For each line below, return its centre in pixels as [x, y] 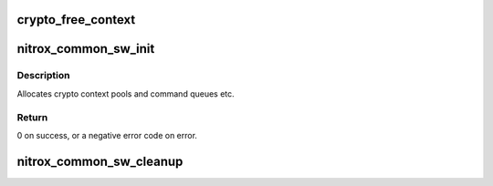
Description [43, 76]
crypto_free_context [76, 20]
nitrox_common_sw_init [86, 49]
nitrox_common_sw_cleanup [100, 161]
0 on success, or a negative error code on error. [107, 135]
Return [32, 117]
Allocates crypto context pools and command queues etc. [126, 93]
